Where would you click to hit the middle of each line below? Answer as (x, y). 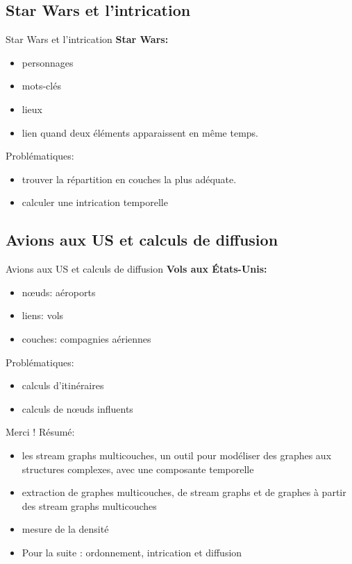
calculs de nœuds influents (77, 408)
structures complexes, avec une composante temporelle (138, 469)
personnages (48, 62)
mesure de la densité (65, 529)
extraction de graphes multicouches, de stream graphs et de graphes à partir (184, 492)
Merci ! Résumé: (40, 432)
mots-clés (41, 86)
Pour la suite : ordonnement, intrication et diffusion (132, 552)
